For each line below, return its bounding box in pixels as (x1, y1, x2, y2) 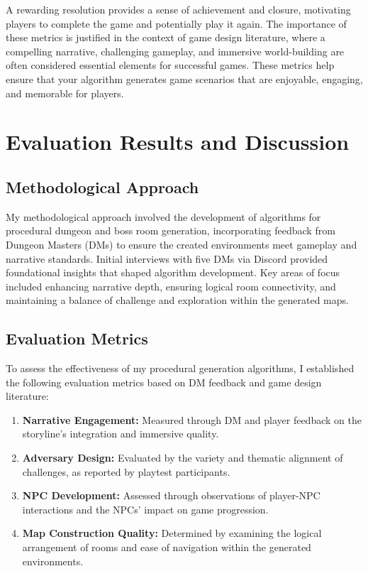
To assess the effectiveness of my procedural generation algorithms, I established (6, 361, 355, 376)
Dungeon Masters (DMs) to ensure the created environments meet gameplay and (6, 236, 357, 251)
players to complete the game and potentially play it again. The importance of (6, 16, 347, 31)
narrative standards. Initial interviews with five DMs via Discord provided (6, 251, 328, 266)
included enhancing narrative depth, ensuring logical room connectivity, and (6, 278, 336, 293)
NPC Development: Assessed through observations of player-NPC (22, 488, 320, 503)
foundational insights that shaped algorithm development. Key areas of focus (6, 265, 340, 280)
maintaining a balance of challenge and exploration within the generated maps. (6, 293, 349, 308)
